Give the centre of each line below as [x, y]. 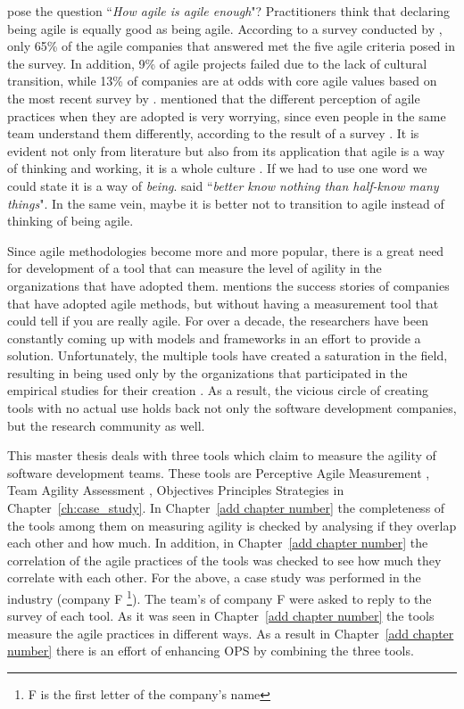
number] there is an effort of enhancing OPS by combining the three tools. [211, 651]
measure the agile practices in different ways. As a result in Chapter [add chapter [231, 633]
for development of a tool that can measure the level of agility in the [195, 268]
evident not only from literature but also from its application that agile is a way [226, 150]
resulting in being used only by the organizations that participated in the [207, 372]
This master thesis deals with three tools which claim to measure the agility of [222, 455]
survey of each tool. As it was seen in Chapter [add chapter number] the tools [221, 616]
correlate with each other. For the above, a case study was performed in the [214, 577]
